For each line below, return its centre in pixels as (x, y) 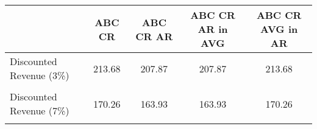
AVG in (279, 29)
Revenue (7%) (40, 110)
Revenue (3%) (40, 75)
